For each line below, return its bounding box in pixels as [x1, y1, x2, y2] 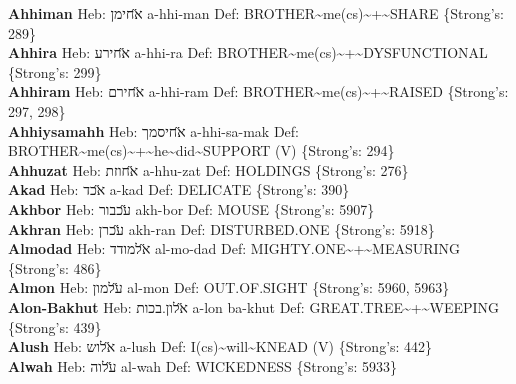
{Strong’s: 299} [8, 61, 102, 82]
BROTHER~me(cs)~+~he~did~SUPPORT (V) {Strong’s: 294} [8, 140, 395, 161]
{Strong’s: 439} [8, 316, 102, 337]
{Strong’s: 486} [8, 257, 102, 278]
